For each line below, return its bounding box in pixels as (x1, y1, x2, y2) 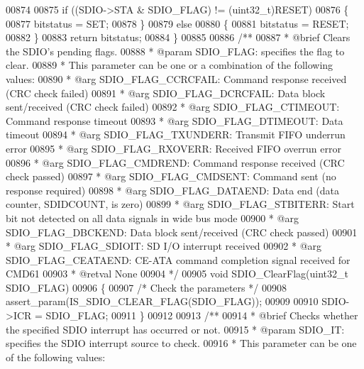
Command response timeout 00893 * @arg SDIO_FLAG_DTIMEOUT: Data (6, 113, 343, 128)
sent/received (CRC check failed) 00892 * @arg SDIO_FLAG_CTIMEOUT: (6, 99, 340, 114)
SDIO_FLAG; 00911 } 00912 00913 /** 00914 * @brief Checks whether (45, 308, 358, 323)
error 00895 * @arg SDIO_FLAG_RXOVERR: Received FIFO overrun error (6, 141, 341, 155)
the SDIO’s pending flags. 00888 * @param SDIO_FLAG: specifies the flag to (6, 43, 345, 58)
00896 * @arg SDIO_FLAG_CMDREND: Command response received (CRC (6, 155, 345, 170)
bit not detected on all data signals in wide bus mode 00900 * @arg (6, 210, 299, 225)
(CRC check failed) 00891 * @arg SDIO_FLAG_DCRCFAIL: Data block (6, 85, 326, 100)
